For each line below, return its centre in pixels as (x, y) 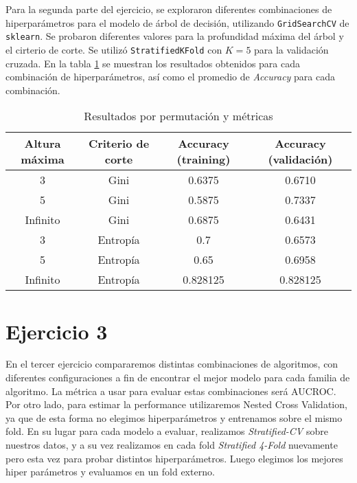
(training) (204, 159)
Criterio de (119, 144)
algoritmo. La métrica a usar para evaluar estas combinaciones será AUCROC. (171, 391)
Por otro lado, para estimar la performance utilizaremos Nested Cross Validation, (176, 404)
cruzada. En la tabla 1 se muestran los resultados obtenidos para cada (153, 63)
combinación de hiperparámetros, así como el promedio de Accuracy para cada (170, 77)
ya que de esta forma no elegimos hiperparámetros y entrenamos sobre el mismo (174, 417)
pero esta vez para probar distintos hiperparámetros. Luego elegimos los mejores (174, 458)
